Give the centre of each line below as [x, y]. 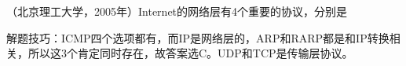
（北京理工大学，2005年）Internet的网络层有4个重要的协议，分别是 [177, 11]
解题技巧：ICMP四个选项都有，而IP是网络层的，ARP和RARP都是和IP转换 [198, 37]
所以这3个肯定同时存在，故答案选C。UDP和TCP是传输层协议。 [190, 53]
